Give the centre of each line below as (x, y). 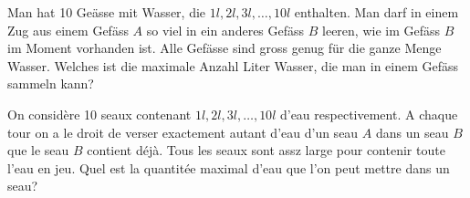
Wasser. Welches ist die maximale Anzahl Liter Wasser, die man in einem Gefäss (233, 65)
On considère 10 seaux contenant (99, 114)
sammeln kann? (51, 83)
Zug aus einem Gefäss (68, 30)
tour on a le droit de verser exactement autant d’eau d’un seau (183, 132)
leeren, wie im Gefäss (381, 30)
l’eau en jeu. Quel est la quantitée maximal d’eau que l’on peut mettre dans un (229, 167)
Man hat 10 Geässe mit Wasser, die (107, 12)
